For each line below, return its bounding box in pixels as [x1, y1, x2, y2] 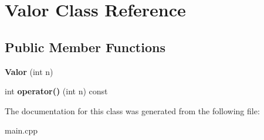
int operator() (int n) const [5, 85, 108, 97]
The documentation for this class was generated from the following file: [5, 104, 260, 117]
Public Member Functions [5, 37, 165, 56]
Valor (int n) [5, 65, 53, 77]
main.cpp [5, 124, 38, 136]
